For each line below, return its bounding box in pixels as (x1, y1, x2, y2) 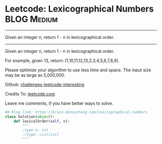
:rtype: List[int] (22, 132, 59, 137)
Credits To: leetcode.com (5, 91, 55, 96)
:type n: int (22, 128, 49, 133)
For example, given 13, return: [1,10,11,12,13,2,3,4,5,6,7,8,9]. (5, 57, 120, 64)
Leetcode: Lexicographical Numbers (5, 3, 154, 15)
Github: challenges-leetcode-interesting (5, 81, 84, 87)
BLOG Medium (5, 14, 58, 25)
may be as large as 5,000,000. (5, 72, 66, 78)
